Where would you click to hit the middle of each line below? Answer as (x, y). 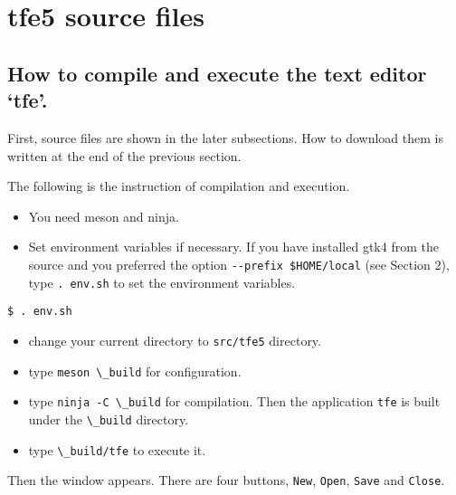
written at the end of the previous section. (124, 155)
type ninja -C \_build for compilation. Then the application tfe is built (234, 401)
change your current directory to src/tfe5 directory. (175, 340)
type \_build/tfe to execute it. (117, 449)
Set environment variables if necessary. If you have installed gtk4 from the (233, 247)
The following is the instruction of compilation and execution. (179, 186)
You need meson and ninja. (104, 216)
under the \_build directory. (109, 419)
